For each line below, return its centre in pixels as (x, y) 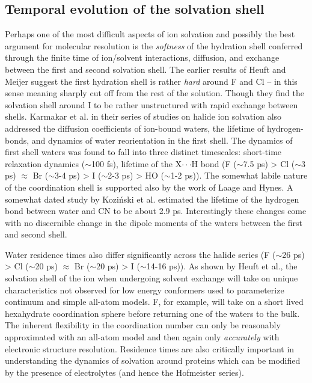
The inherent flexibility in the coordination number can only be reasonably (143, 325)
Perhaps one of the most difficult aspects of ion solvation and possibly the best (150, 34)
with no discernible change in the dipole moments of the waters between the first (154, 222)
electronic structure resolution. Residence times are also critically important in (150, 348)
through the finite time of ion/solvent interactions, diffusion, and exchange (142, 57)
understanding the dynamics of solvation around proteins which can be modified (153, 360)
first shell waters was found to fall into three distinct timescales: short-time (143, 152)
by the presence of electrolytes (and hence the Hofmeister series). (124, 372)
